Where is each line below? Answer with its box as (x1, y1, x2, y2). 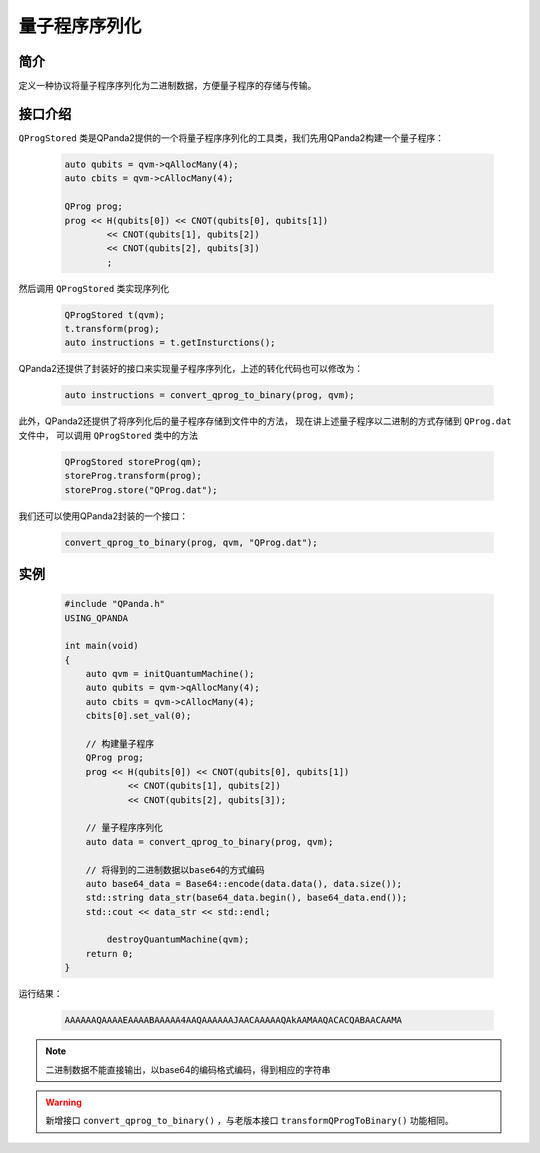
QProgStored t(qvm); (64, 309, 165, 320)
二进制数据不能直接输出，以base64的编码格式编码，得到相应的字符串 (45, 1063, 331, 1075)
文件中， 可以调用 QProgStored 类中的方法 (18, 429, 199, 441)
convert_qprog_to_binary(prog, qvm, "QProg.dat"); (64, 536, 319, 548)
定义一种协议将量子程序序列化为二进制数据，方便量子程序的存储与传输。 (18, 80, 317, 92)
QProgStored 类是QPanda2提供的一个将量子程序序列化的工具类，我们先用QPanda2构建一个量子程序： (18, 131, 445, 144)
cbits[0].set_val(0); (85, 710, 192, 722)
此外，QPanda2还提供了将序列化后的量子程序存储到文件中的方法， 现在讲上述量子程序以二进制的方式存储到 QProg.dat (18, 415, 512, 427)
